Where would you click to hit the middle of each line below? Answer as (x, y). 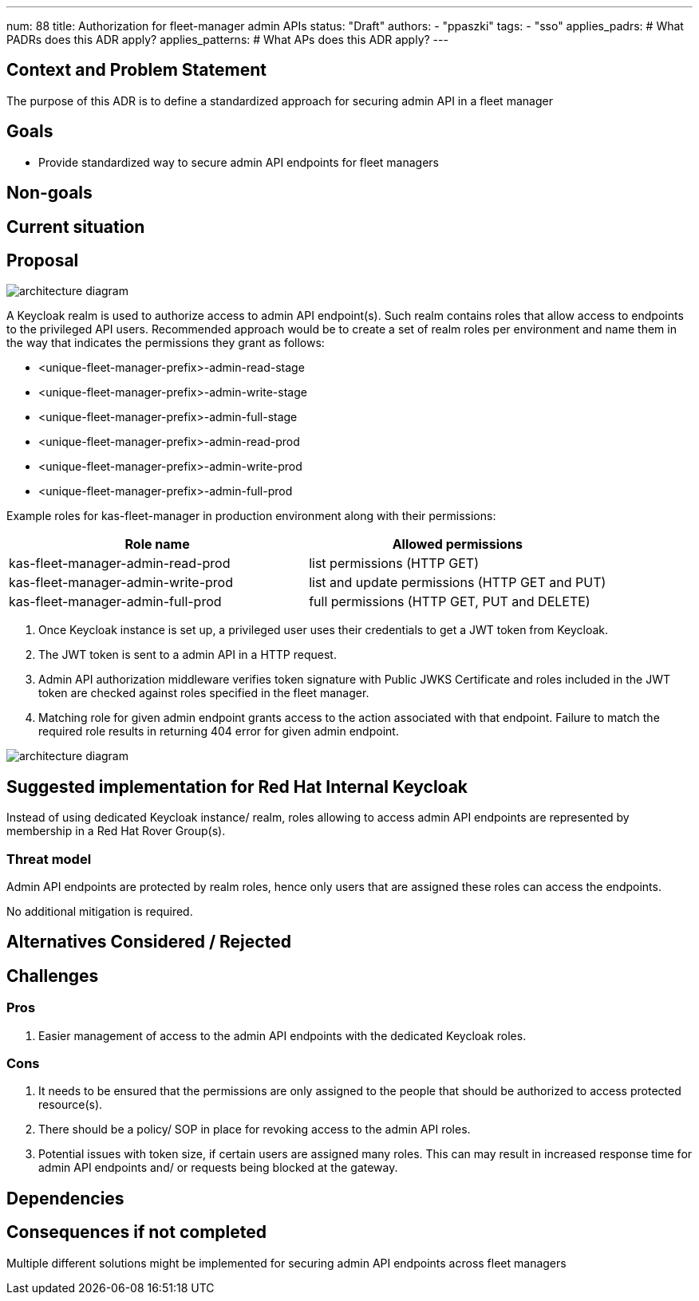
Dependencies (65, 1198)
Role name (157, 544)
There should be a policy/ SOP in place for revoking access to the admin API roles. (255, 1130)
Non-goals (49, 193)
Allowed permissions (457, 544)
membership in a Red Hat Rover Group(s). (116, 831)
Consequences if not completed (136, 1232)
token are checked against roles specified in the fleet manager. (204, 693)
